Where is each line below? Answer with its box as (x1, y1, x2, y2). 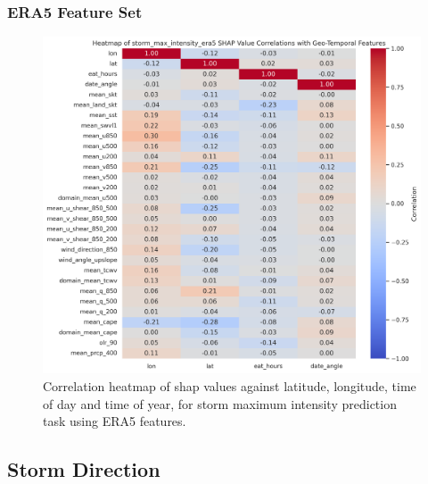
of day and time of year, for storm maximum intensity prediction (43, 394, 397, 413)
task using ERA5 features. (43, 412, 186, 430)
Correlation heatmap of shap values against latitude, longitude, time (43, 377, 416, 396)
